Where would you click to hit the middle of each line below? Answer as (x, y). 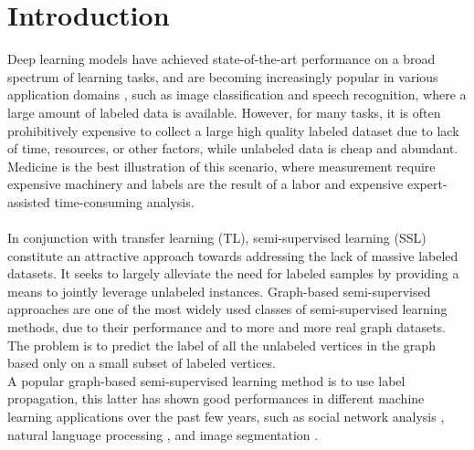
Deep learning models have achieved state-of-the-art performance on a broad (221, 59)
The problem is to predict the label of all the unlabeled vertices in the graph (221, 345)
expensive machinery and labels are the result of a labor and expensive (205, 184)
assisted (29, 201)
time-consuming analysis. (124, 201)
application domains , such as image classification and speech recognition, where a (237, 94)
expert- (427, 184)
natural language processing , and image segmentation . (163, 434)
